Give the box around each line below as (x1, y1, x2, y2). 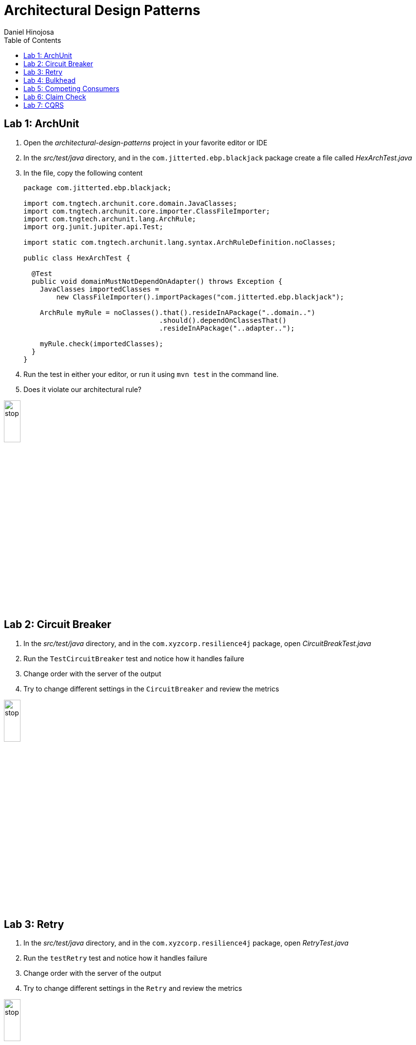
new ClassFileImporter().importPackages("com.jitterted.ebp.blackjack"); (56, 293, 344, 301)
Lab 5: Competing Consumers (23, 84, 119, 93)
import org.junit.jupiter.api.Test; (23, 222, 163, 231)
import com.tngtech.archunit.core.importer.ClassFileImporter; (23, 207, 270, 215)
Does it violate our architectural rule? (23, 385, 141, 394)
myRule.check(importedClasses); (40, 339, 163, 348)
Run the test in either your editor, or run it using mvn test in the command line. (23, 370, 279, 378)
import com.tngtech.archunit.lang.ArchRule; (23, 215, 197, 223)
